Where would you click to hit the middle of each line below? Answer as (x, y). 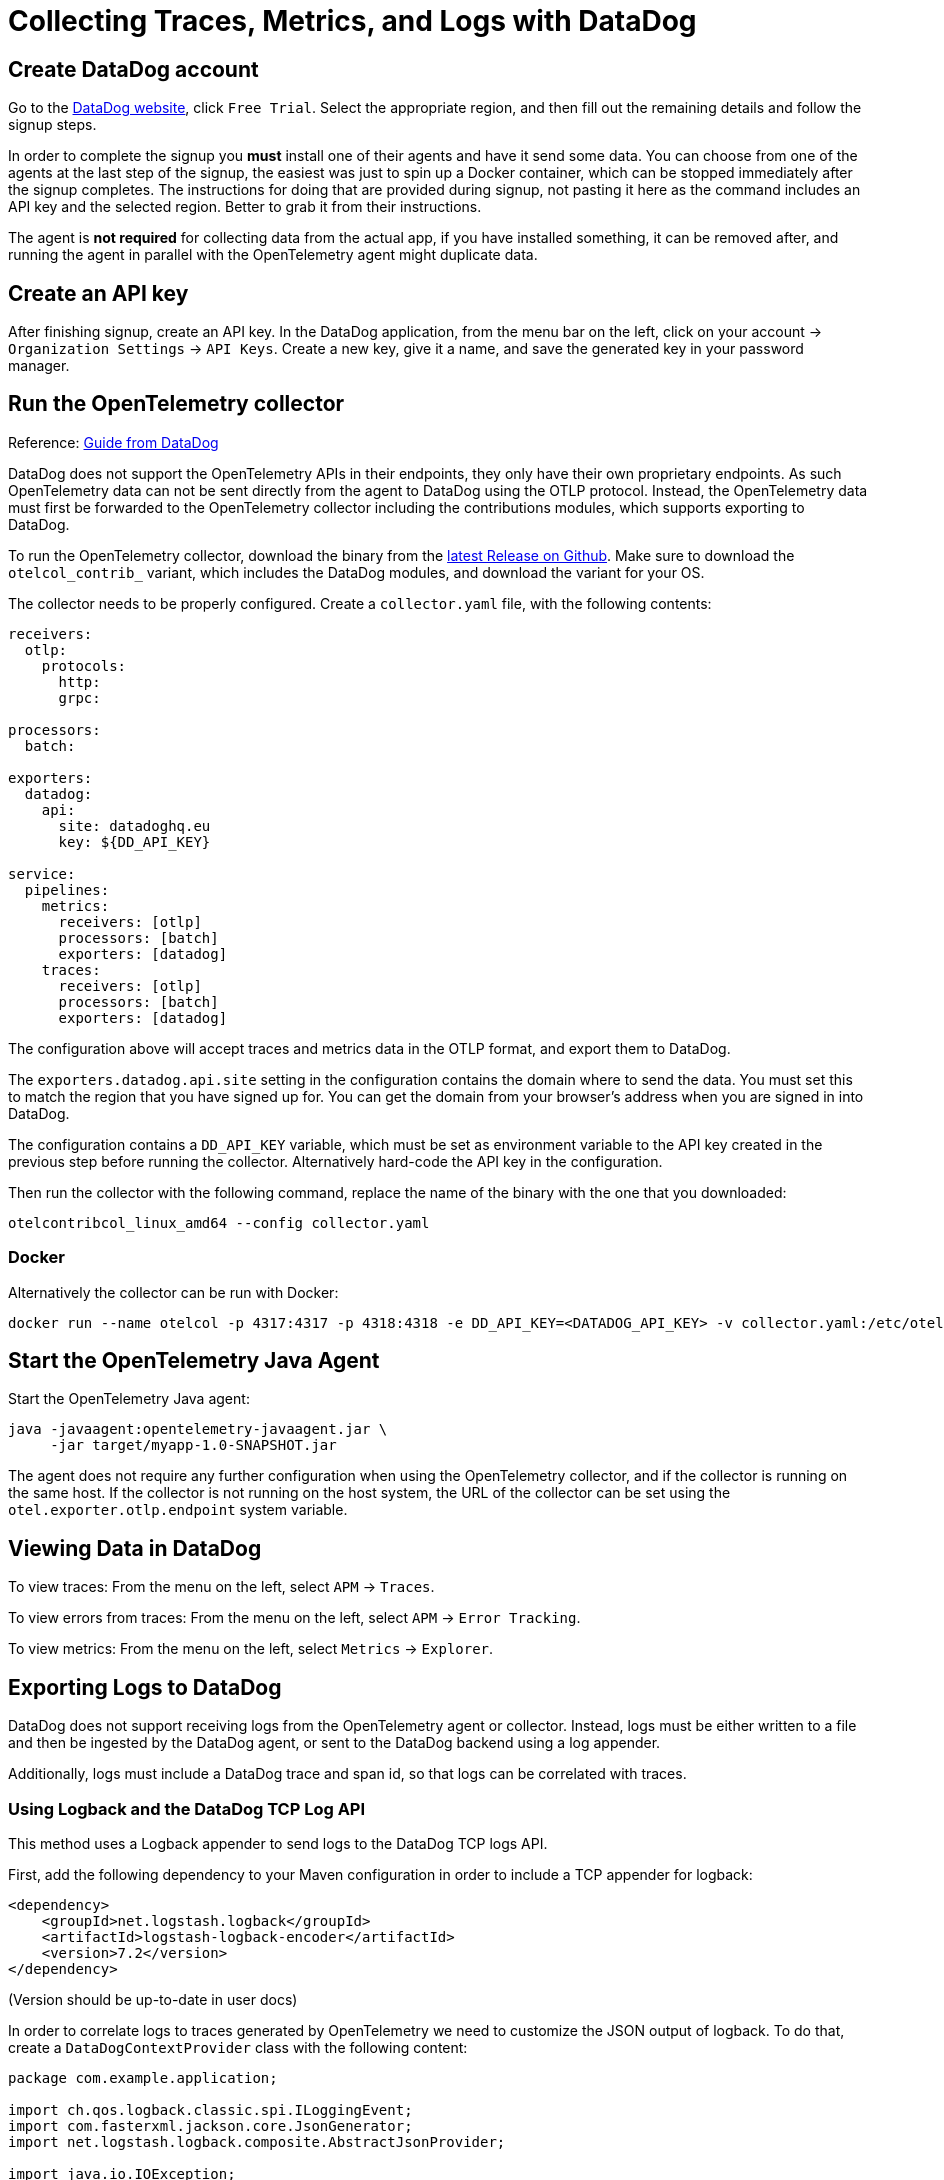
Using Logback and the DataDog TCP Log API (187, 1808)
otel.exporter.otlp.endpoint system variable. (178, 1510)
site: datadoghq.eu (134, 825)
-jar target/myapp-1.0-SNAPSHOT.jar (193, 1445)
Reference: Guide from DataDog (113, 442)
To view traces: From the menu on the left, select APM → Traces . (221, 1587)
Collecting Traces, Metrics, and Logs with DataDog (352, 21)
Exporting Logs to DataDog (145, 1687)
